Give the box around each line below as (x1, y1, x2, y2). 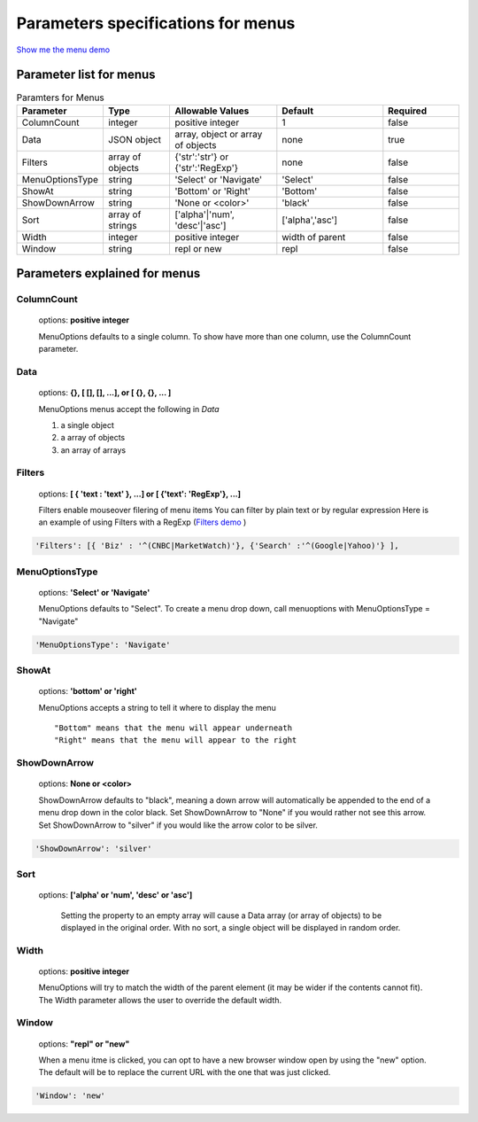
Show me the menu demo (16, 44, 111, 55)
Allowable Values (173, 105, 250, 117)
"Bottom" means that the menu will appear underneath (54, 723, 292, 733)
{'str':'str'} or (173, 151, 229, 163)
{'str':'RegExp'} (173, 161, 239, 174)
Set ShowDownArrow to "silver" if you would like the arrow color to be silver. (38, 820, 319, 830)
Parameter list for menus (16, 67, 156, 82)
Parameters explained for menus (16, 266, 201, 281)
